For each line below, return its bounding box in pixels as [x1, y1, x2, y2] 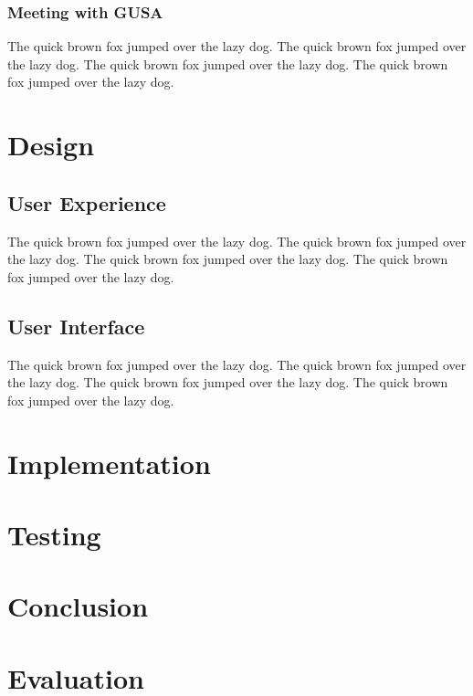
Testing [7, 515, 101, 553]
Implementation [7, 444, 211, 481]
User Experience [7, 188, 166, 216]
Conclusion [7, 587, 149, 625]
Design [7, 126, 95, 163]
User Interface [7, 311, 145, 340]
